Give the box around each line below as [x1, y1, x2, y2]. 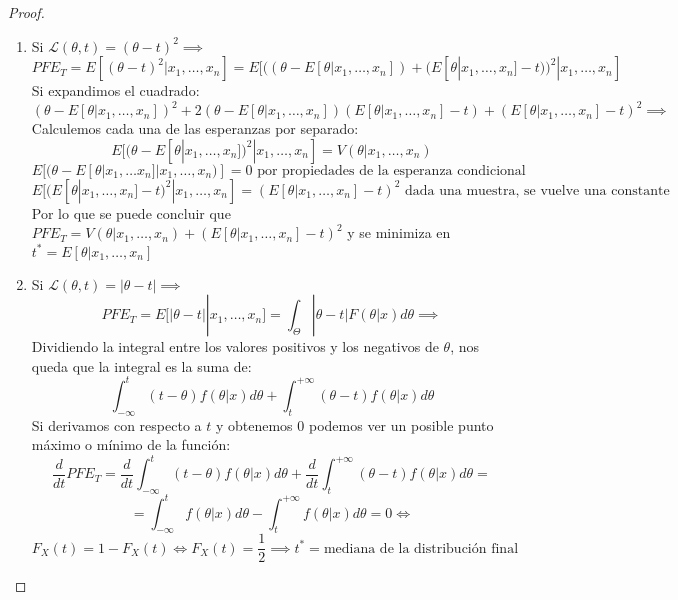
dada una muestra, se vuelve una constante [404, 183, 670, 198]
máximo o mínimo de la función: [31, 434, 231, 455]
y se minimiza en [347, 222, 451, 243]
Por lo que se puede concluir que [31, 202, 231, 223]
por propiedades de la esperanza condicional [257, 163, 526, 178]
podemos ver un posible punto [308, 414, 494, 435]
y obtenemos [215, 414, 293, 435]
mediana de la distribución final [323, 541, 519, 556]
